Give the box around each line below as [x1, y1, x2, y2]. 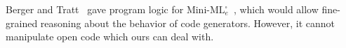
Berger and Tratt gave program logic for [6, 2, 184, 16]
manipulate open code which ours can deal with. [6, 29, 214, 44]
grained [6, 15, 38, 30]
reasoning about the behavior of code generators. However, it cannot [40, 15, 335, 30]
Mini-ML [186, 6, 225, 15]
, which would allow [233, 2, 319, 16]
